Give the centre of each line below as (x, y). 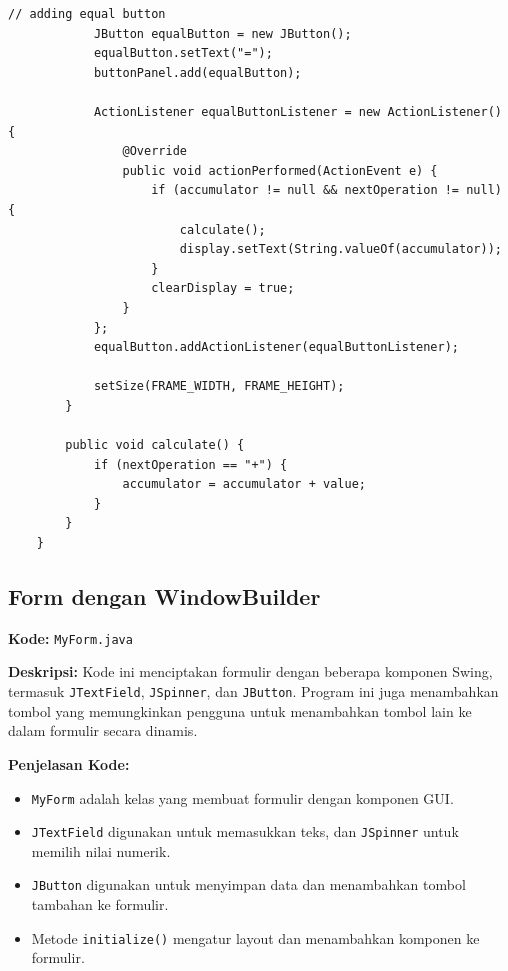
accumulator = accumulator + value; (244, 484)
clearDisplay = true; (223, 288)
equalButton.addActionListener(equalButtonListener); (276, 347)
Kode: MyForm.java (70, 637)
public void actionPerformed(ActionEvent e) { (280, 170)
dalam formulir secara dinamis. (103, 730)
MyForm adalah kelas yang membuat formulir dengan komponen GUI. (242, 797)
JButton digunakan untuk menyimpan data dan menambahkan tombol (248, 884)
